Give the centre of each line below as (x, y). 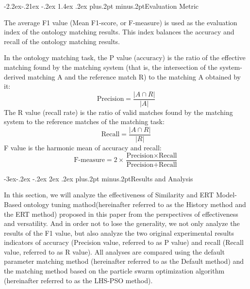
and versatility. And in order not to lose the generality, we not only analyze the (122, 223)
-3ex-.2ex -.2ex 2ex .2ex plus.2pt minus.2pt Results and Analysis (99, 178)
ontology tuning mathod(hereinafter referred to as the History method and (135, 204)
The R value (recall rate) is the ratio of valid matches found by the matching (118, 112)
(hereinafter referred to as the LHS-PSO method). (78, 280)
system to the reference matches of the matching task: (84, 121)
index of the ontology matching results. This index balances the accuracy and (119, 32)
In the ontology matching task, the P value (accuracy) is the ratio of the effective (125, 57)
